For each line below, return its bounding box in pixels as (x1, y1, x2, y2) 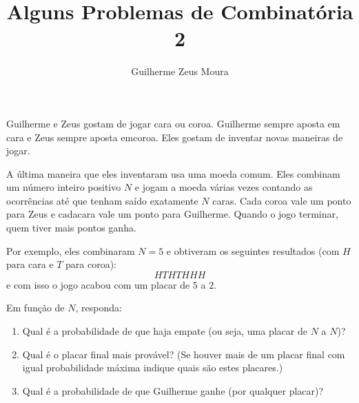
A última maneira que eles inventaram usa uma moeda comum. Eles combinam (6, 166, 340, 180)
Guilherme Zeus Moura (131, 64, 229, 79)
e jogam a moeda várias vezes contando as (134, 180, 313, 194)
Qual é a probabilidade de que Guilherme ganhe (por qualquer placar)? (22, 383, 324, 397)
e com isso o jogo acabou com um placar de (6, 277, 190, 291)
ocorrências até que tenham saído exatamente (6, 193, 198, 207)
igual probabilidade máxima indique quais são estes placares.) (22, 360, 283, 375)
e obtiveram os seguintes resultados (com (166, 243, 340, 258)
